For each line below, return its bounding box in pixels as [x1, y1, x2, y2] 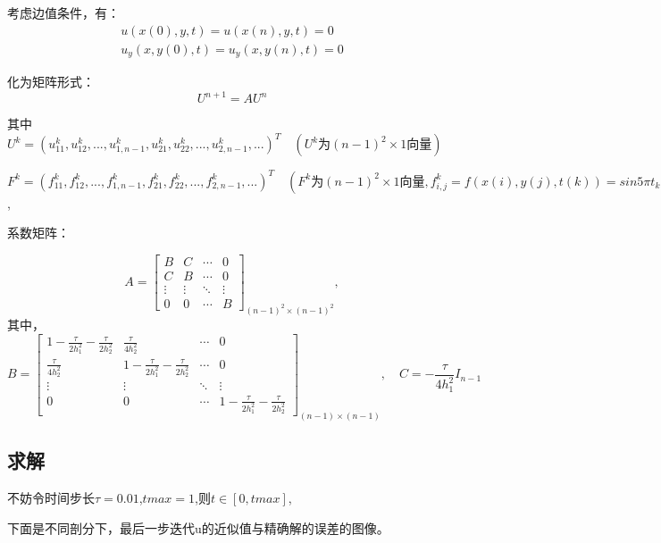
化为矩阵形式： [7, 72, 95, 91]
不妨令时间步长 [7, 489, 95, 507]
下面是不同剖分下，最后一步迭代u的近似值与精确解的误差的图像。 [7, 518, 389, 537]
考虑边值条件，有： [7, 4, 120, 21]
